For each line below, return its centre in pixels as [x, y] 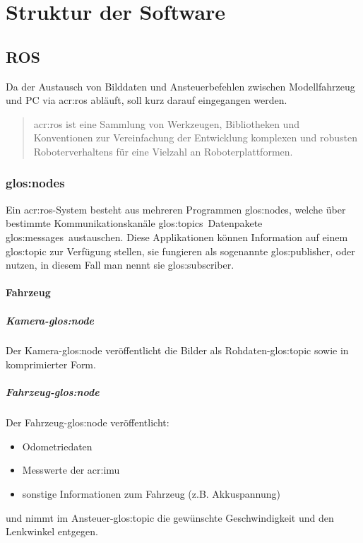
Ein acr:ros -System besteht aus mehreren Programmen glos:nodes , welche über [176, 209]
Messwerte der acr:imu [71, 470]
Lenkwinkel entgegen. [52, 531]
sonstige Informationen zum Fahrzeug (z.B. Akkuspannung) [151, 494]
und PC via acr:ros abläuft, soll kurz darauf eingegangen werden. [147, 100]
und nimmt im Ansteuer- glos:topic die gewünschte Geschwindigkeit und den [170, 517]
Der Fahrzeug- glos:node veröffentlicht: [88, 422]
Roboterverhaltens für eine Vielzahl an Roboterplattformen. [163, 151]
